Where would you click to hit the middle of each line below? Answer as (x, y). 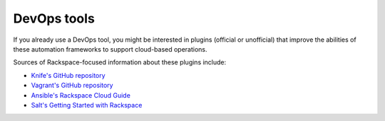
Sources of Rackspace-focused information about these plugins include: (120, 62)
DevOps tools (54, 18)
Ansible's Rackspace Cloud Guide (81, 95)
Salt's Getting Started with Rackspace (87, 105)
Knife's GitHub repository (68, 75)
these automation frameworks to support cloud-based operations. (110, 49)
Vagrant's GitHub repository (72, 86)
